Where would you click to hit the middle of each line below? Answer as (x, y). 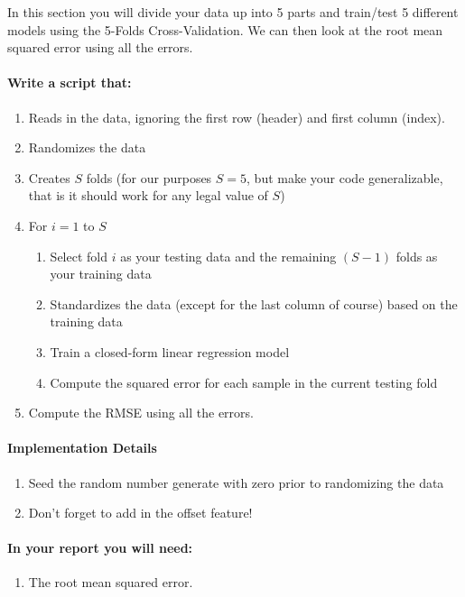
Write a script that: (70, 83)
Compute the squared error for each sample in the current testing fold (244, 382)
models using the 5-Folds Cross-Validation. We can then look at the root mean (225, 29)
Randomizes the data (87, 147)
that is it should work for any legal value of (148, 195)
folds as (417, 256)
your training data (101, 274)
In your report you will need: (100, 548)
